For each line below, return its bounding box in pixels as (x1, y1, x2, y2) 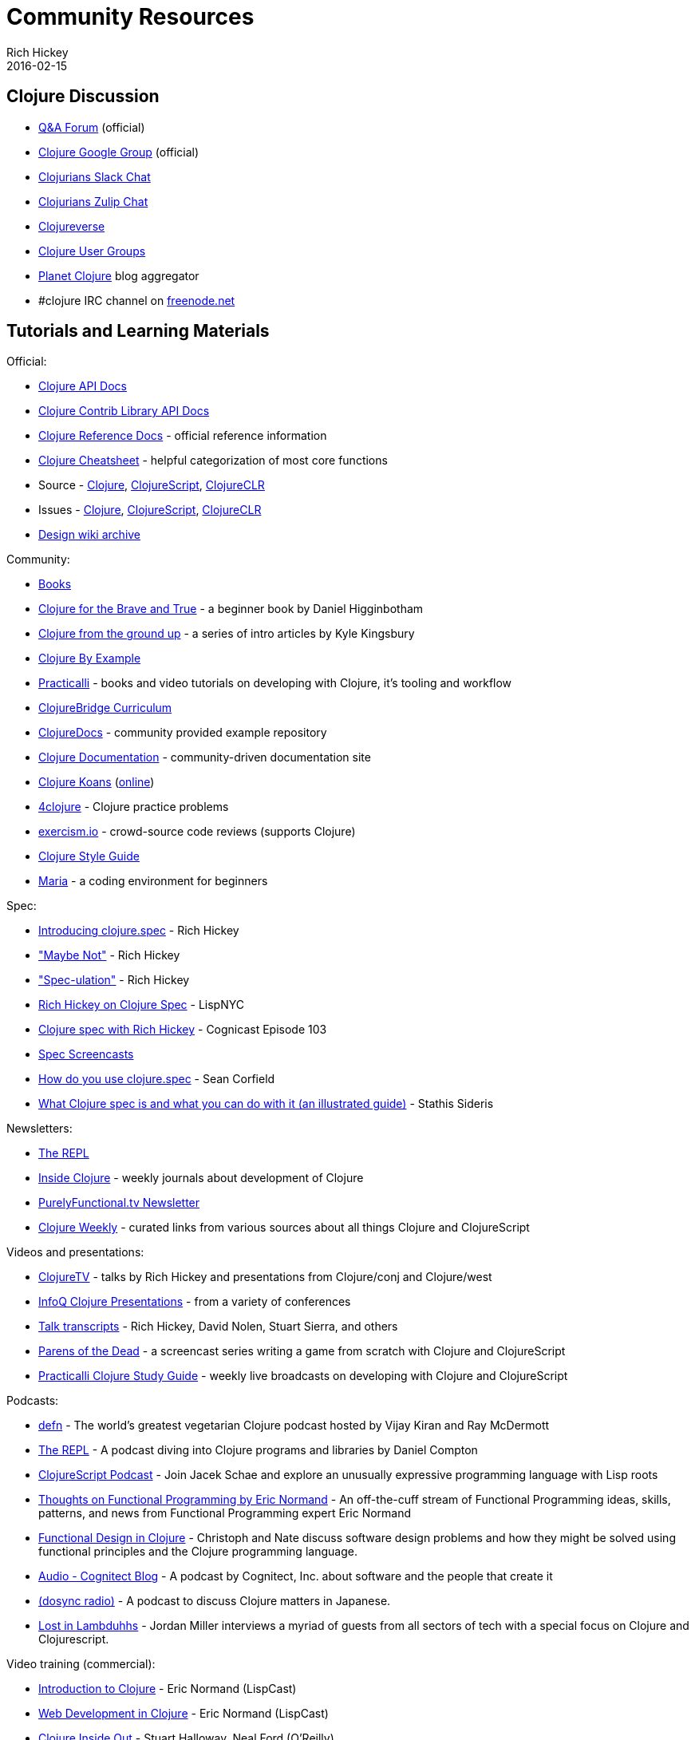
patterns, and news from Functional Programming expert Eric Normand (38, 1506, 412, 1521)
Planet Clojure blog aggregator (38, 268, 199, 283)
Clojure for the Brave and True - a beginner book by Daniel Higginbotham (38, 602, 424, 616)
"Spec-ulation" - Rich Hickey (38, 973, 190, 987)
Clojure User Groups (38, 243, 146, 258)
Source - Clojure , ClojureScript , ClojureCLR (38, 478, 265, 492)
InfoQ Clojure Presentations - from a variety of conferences (38, 1295, 351, 1309)
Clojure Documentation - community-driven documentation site (38, 750, 371, 765)
